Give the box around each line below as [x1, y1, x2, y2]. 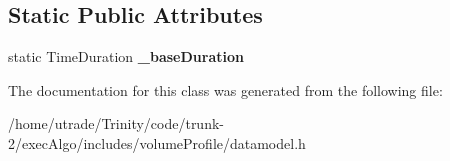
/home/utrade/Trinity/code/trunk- [8, 113, 224, 134]
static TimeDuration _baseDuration [8, 46, 244, 67]
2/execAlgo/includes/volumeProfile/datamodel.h [8, 132, 306, 153]
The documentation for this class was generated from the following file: [8, 79, 443, 100]
